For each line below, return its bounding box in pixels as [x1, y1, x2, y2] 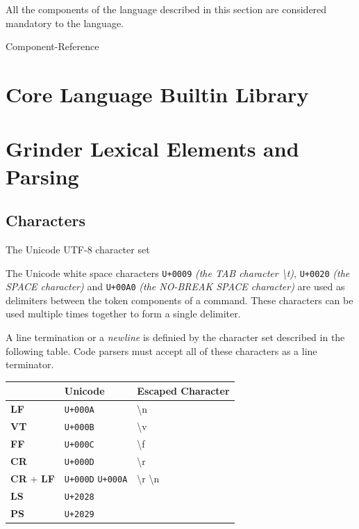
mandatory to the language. [6, 15, 124, 30]
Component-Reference [6, 39, 99, 54]
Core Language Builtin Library [6, 79, 309, 108]
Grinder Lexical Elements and [6, 134, 299, 163]
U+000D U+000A [64, 474, 128, 484]
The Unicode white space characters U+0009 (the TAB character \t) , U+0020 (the [6, 265, 350, 280]
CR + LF [10, 471, 55, 485]
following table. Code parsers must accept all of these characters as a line [6, 343, 317, 358]
